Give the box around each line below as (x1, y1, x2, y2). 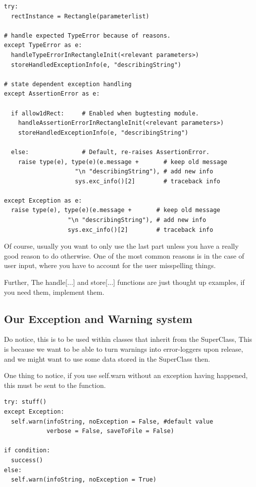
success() (11, 456, 43, 464)
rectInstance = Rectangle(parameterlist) (11, 12, 150, 20)
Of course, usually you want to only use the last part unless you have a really (4, 241, 239, 251)
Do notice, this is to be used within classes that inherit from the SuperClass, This (4, 334, 253, 344)
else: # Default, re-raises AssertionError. (11, 148, 210, 156)
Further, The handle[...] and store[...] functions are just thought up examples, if (4, 277, 245, 287)
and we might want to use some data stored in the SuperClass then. (4, 353, 210, 364)
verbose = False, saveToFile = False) (46, 428, 174, 435)
